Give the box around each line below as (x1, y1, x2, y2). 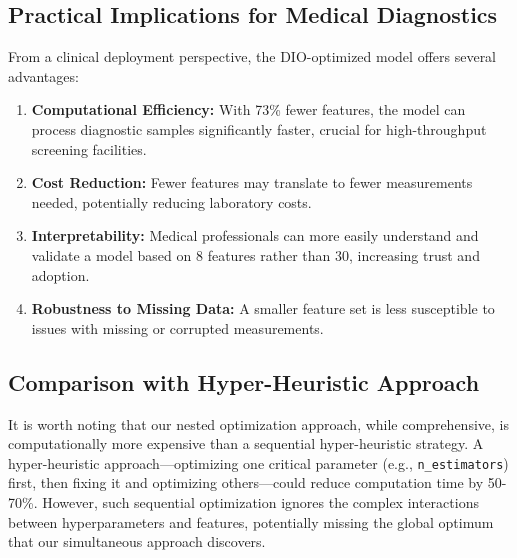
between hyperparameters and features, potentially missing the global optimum (8, 511, 494, 532)
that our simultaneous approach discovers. (8, 531, 266, 552)
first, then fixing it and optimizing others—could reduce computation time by (8, 472, 484, 493)
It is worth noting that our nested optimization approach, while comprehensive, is (8, 413, 509, 434)
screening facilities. (31, 138, 147, 159)
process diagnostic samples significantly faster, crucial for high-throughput (31, 118, 487, 139)
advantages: (8, 65, 79, 86)
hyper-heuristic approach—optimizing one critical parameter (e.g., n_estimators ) (8, 452, 509, 473)
